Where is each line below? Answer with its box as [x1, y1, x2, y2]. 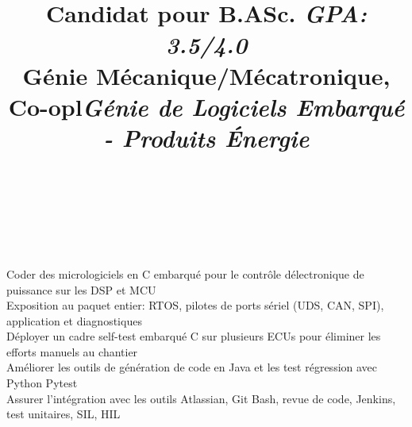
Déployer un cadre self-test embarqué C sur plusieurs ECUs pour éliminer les [6, 328, 381, 344]
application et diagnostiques [6, 312, 142, 329]
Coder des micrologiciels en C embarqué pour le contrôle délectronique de [6, 265, 364, 282]
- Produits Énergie [103, 121, 310, 154]
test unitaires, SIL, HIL [6, 406, 121, 422]
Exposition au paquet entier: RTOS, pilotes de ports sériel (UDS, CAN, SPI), [6, 297, 384, 314]
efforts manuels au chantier [6, 343, 138, 360]
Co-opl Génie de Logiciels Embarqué [8, 90, 405, 123]
